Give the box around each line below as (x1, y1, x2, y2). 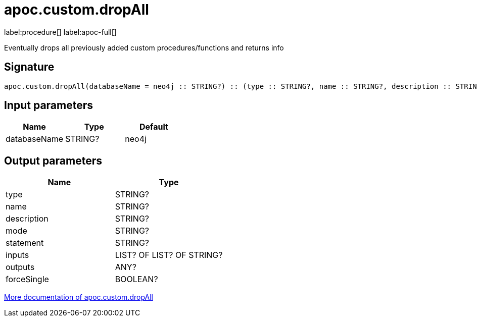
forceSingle (6, 274, 49, 285)
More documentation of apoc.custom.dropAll (4, 293, 153, 302)
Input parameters (4, 99, 93, 112)
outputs (6, 262, 35, 273)
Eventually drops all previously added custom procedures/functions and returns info (4, 43, 284, 52)
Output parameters (4, 154, 102, 167)
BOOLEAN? (115, 274, 158, 285)
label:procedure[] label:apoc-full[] (4, 27, 117, 36)
